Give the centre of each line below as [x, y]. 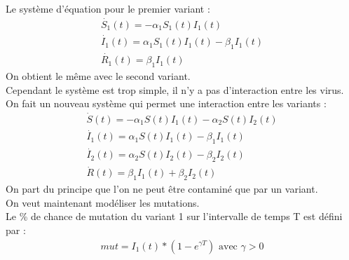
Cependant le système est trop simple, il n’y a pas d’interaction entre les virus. [175, 89]
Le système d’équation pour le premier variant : [108, 8]
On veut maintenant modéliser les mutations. [103, 202]
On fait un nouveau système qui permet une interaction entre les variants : [166, 103]
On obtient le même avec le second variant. [98, 75]
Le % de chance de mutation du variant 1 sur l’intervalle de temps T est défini [174, 216]
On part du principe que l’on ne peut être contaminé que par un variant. [162, 189]
